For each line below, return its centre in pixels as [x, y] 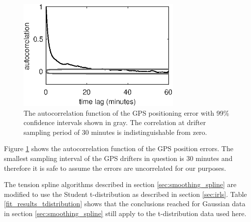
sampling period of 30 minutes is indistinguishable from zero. [115, 132]
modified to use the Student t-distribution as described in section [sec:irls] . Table [125, 194]
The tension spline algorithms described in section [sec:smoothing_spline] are [120, 184]
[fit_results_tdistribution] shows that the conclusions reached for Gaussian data [125, 204]
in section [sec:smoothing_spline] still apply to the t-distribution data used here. [125, 213]
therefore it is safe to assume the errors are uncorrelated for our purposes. [115, 168]
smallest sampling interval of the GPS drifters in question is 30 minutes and [118, 158]
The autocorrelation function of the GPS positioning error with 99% [126, 112]
